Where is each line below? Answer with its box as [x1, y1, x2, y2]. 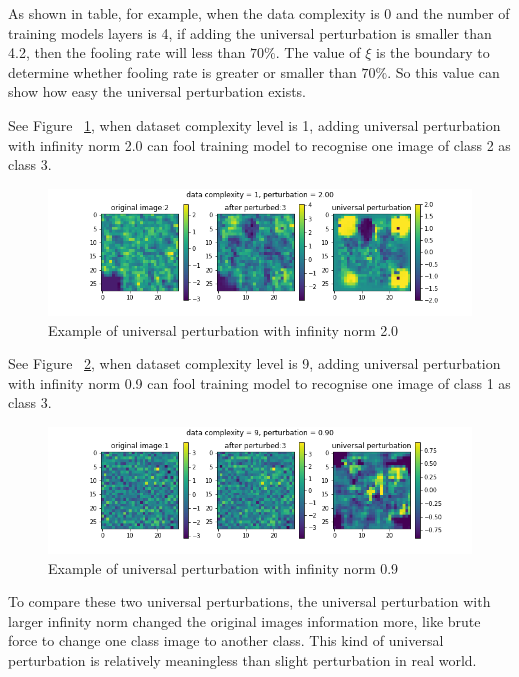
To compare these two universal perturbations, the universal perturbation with [8, 591, 491, 612]
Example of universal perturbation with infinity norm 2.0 [48, 319, 399, 340]
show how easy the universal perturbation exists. [8, 81, 307, 102]
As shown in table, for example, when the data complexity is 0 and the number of [8, 3, 510, 23]
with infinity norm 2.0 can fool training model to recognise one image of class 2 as [8, 134, 511, 155]
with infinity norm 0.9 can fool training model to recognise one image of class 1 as [8, 372, 511, 393]
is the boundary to [376, 42, 490, 63]
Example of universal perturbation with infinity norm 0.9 [48, 557, 399, 578]
